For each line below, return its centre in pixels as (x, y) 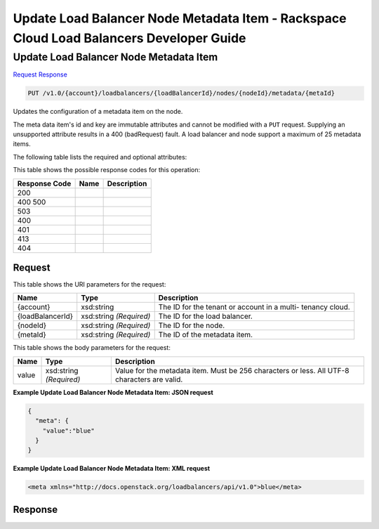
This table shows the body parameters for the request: (92, 348)
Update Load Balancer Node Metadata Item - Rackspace (180, 18)
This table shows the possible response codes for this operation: (107, 170)
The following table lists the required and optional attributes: (100, 157)
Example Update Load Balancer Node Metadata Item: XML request (112, 469)
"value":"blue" (68, 431)
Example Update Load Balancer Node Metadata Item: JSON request (113, 392)
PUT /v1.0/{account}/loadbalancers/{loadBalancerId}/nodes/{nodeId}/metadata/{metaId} (181, 93)
